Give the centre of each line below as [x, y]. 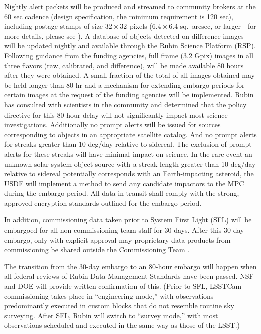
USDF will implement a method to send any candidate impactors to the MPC [124, 183]
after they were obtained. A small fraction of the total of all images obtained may [129, 75]
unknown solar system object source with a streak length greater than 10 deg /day [130, 163]
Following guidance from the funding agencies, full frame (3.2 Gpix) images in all [129, 55]
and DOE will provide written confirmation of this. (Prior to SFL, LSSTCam [123, 286]
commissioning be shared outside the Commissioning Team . [97, 249]
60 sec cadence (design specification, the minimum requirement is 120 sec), [119, 16]
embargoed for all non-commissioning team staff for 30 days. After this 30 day [124, 230]
